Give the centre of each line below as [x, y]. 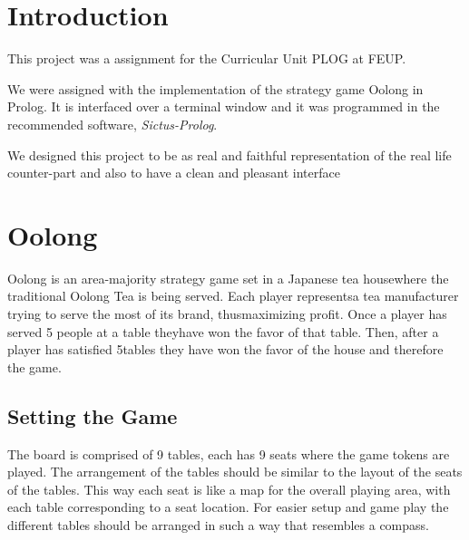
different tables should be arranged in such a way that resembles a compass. [218, 524]
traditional [37, 296]
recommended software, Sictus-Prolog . [112, 124]
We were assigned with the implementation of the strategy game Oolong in [215, 88]
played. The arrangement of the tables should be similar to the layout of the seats [235, 472]
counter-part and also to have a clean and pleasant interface [174, 173]
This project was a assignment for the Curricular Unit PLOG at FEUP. [207, 58]
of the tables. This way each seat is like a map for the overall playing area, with [229, 489]
